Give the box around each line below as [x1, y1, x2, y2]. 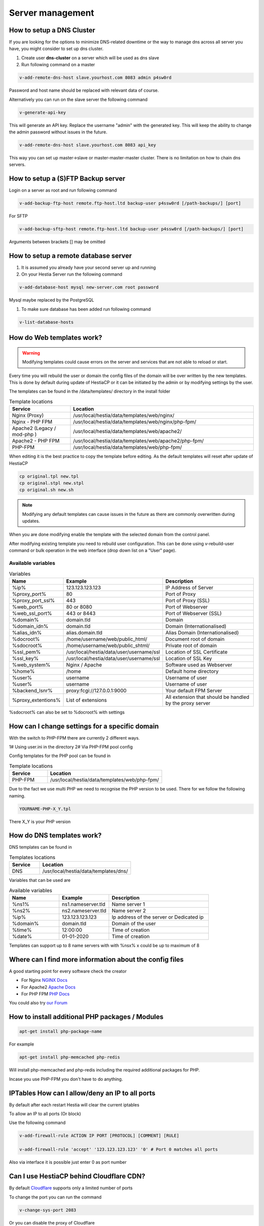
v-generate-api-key [19, 109, 66, 115]
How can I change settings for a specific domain [9, 722, 159, 730]
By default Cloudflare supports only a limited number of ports [9, 1185, 133, 1191]
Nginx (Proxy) [12, 412, 44, 419]
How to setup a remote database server [9, 252, 132, 260]
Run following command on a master [21, 62, 95, 68]
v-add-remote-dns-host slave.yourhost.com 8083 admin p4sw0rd [19, 75, 172, 80]
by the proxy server [165, 699, 211, 706]
